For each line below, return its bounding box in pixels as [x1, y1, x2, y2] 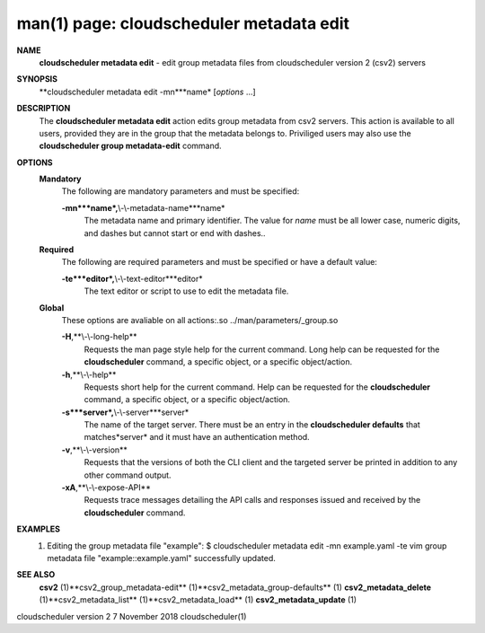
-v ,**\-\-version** [61, 444, 128, 455]
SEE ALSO [16, 569, 56, 580]
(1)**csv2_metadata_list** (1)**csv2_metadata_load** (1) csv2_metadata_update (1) [39, 594, 357, 605]
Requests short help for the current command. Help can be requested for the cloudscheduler [84, 382, 431, 392]
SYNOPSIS [16, 74, 58, 84]
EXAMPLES [16, 523, 60, 534]
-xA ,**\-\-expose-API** [61, 482, 152, 493]
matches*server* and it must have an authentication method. [84, 432, 310, 443]
